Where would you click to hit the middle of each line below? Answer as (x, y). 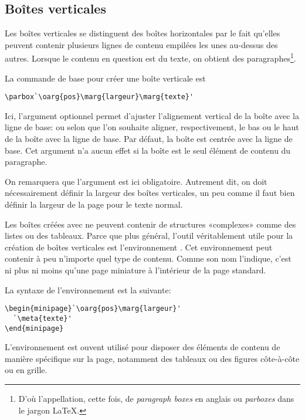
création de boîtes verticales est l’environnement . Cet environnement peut (139, 247)
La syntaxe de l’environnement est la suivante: (88, 289)
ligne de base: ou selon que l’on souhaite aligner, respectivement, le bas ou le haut (152, 127)
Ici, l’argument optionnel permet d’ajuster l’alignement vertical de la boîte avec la (152, 115)
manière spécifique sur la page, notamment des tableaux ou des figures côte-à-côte (152, 358)
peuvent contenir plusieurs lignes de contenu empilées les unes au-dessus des (141, 44)
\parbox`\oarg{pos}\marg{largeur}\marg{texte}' (99, 97)
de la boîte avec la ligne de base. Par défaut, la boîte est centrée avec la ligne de (149, 139)
